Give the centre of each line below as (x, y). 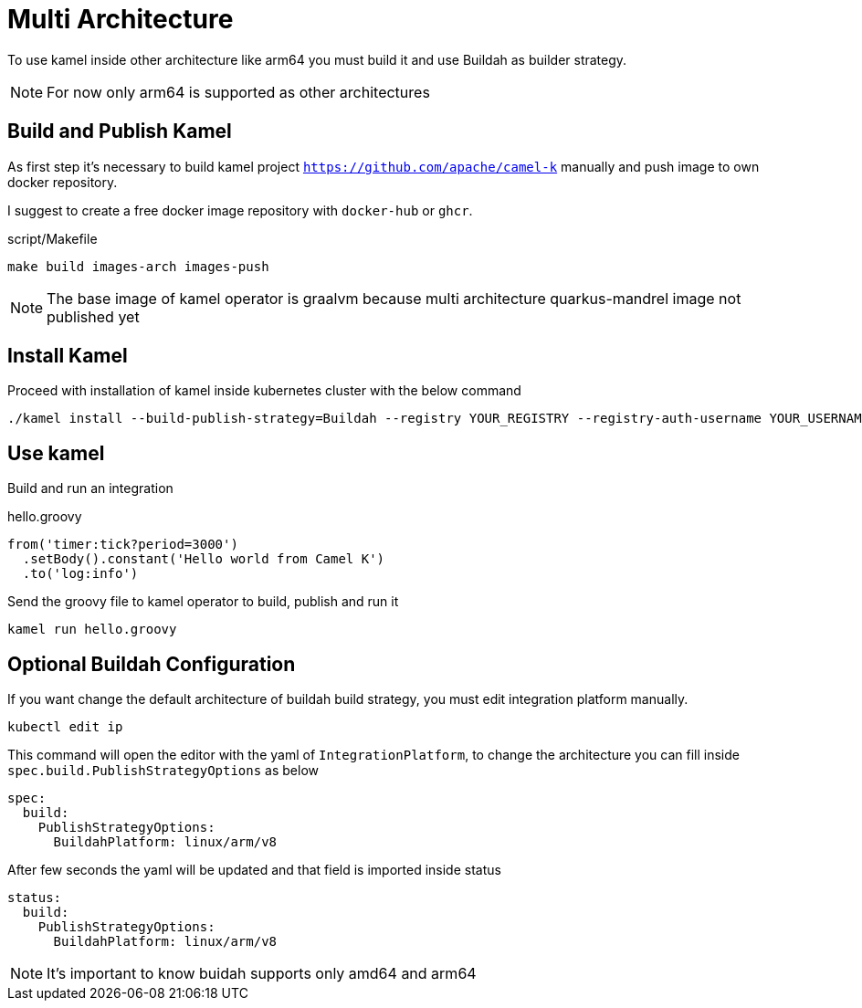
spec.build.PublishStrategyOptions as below (163, 771)
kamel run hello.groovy (92, 630)
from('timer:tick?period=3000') (123, 545)
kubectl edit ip (65, 727)
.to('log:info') (80, 574)
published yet (93, 316)
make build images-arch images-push (138, 266)
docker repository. (63, 182)
